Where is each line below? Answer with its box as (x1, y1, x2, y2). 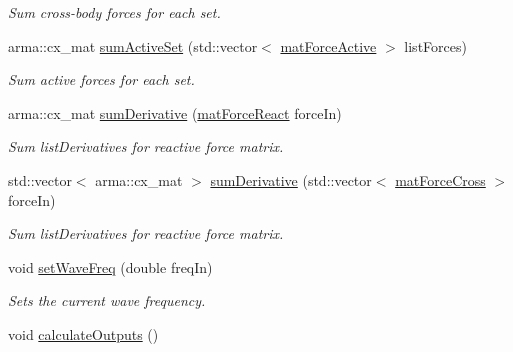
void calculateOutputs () (8, 323, 159, 344)
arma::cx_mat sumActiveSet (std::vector (8, 35, 258, 56)
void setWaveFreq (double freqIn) (8, 256, 213, 277)
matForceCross (395, 169, 486, 190)
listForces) (404, 35, 467, 56)
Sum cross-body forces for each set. (8, 2, 221, 22)
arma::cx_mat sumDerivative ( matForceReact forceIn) (8, 102, 342, 123)
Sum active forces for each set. (8, 69, 195, 90)
